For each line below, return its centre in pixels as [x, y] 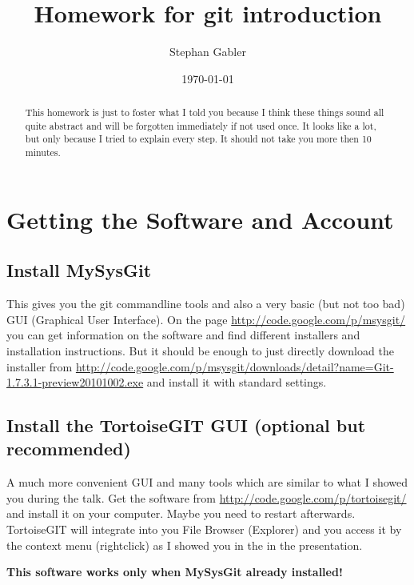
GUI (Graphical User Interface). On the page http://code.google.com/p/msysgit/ [206, 319]
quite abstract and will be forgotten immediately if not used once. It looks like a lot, [201, 125]
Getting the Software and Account [200, 219]
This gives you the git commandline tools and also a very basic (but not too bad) [206, 304]
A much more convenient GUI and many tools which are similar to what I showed [207, 482]
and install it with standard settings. [237, 382]
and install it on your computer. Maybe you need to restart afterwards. [181, 513]
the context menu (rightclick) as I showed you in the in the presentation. [185, 545]
